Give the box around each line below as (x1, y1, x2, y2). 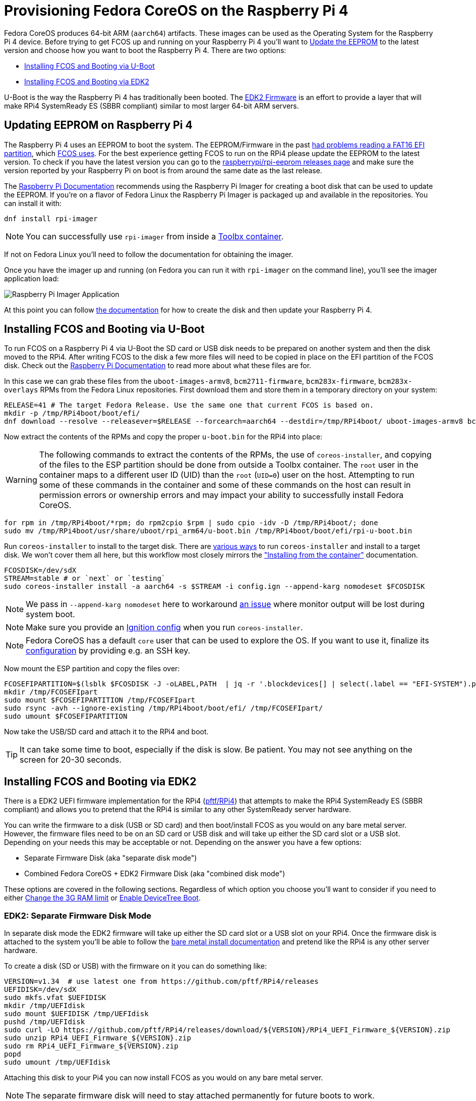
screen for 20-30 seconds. (20, 755, 122, 765)
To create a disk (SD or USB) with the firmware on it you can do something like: (4, 962, 267, 971)
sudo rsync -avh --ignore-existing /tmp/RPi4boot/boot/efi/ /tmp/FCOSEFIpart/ (4, 704, 323, 713)
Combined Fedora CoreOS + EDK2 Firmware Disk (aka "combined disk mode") (24, 869, 285, 878)
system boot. (26, 609, 75, 620)
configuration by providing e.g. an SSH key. (26, 645, 191, 656)
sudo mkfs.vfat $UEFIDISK (4, 993, 106, 1002)
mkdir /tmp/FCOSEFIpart (4, 688, 98, 696)
